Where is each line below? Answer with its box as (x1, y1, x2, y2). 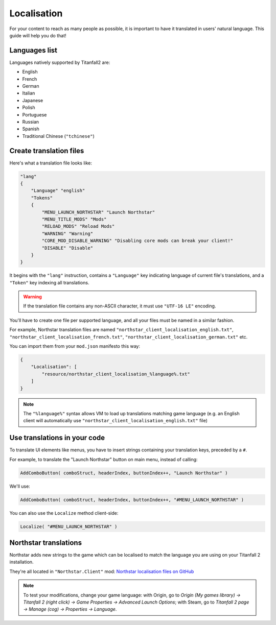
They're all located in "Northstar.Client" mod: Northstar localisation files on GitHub (9, 568, 194, 574)
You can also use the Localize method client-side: (9, 510, 119, 516)
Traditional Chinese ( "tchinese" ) (22, 133, 95, 139)
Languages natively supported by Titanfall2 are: (9, 59, 110, 65)
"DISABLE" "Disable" (41, 245, 94, 251)
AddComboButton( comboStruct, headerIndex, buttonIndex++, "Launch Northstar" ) (20, 470, 228, 476)
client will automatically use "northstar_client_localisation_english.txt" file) (23, 418, 208, 424)
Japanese (22, 97, 43, 103)
